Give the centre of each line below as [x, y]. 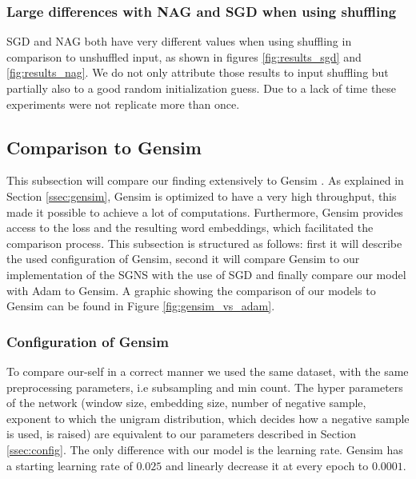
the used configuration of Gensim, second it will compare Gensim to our [183, 259]
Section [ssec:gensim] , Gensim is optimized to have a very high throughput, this [202, 196]
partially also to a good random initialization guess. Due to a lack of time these [202, 88]
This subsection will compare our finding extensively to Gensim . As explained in [205, 180]
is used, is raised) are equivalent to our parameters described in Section [182, 434]
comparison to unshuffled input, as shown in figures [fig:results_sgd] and [184, 56]
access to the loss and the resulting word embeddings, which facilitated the [190, 228]
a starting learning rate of [70, 465]
